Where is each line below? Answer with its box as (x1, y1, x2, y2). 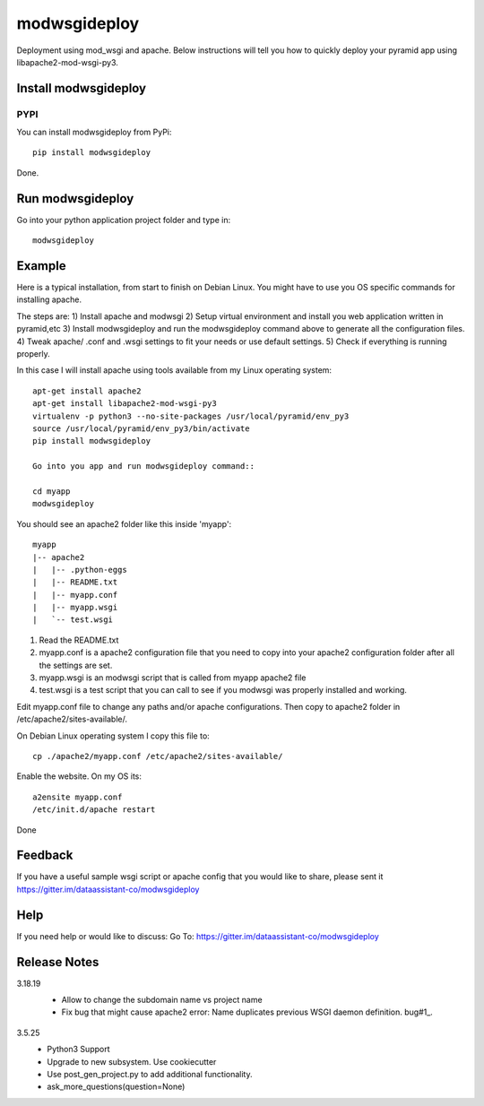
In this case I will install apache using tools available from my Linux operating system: (16, 365, 332, 376)
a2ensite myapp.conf (32, 791, 123, 802)
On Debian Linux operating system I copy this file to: (16, 730, 210, 741)
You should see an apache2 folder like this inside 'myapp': (16, 518, 232, 529)
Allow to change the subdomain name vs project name (61, 995, 264, 1006)
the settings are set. (39, 660, 113, 670)
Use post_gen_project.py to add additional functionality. (47, 1068, 253, 1079)
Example (16, 258, 66, 273)
